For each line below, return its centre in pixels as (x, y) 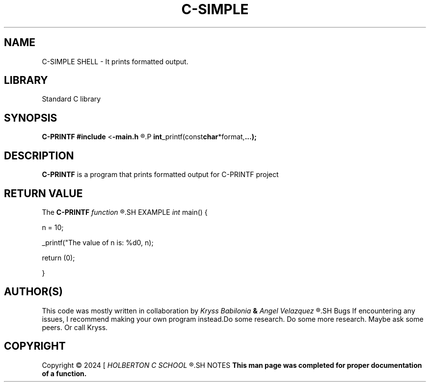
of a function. (64, 373)
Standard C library (71, 99)
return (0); (58, 257)
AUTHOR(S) (33, 292)
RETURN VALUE (43, 193)
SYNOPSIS (31, 118)
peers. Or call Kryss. (75, 327)
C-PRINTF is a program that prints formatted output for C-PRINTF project (160, 175)
